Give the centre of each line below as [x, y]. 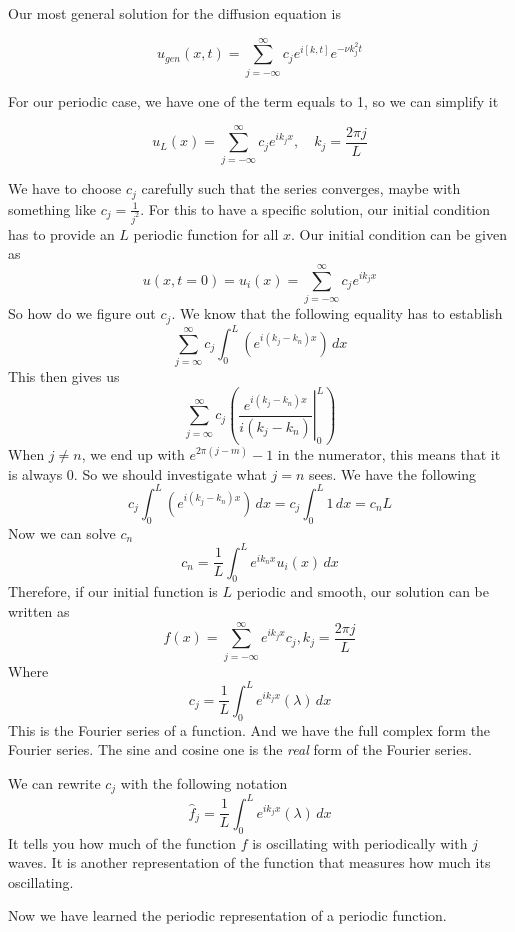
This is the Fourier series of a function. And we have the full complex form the [249, 729]
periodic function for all [206, 233]
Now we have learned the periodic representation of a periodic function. [227, 915]
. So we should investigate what [170, 473]
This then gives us [64, 376]
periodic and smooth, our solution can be [362, 591]
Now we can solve [62, 532]
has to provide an [61, 233]
